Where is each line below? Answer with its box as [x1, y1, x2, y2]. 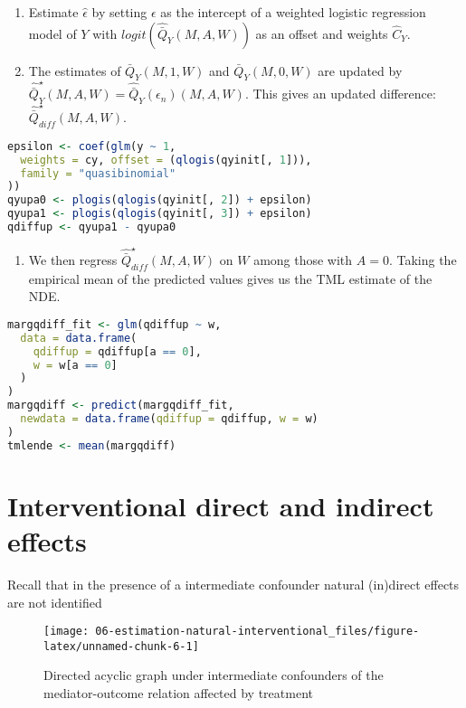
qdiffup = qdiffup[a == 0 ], [33, 345, 202, 358]
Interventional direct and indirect [7, 486, 434, 524]
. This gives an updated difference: [244, 84, 436, 103]
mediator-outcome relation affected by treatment [43, 684, 313, 703]
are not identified [7, 592, 102, 611]
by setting [91, 3, 147, 21]
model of [28, 24, 77, 42]
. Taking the [388, 250, 457, 269]
